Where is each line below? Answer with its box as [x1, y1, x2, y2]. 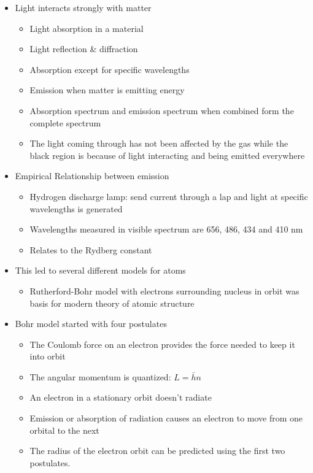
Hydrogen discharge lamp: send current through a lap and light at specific [29, 190, 308, 202]
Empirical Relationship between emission [15, 169, 169, 182]
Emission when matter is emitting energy [29, 83, 185, 96]
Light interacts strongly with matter [15, 1, 152, 13]
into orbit [29, 350, 66, 363]
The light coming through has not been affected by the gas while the [29, 137, 288, 150]
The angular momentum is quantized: [29, 370, 171, 383]
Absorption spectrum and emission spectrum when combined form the [29, 104, 294, 117]
